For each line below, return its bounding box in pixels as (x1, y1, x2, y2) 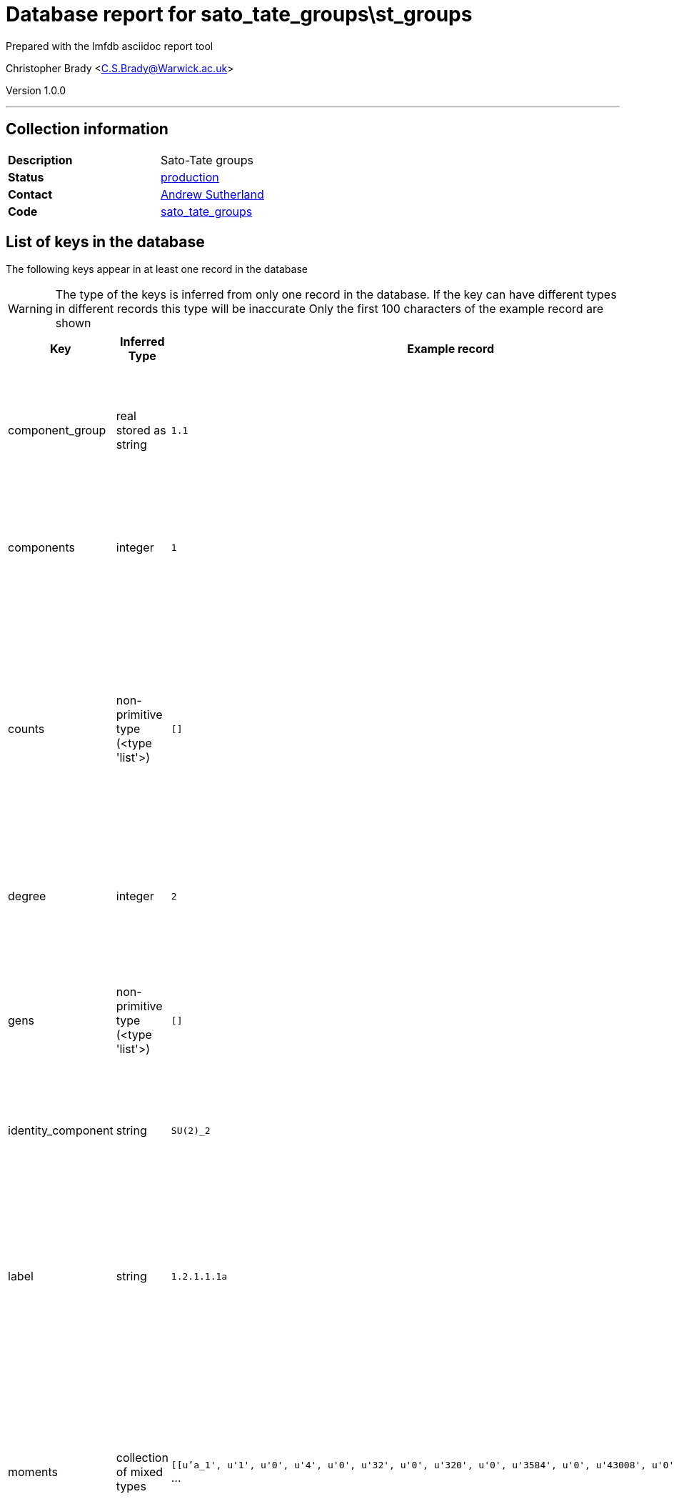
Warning (8, 302, 53, 317)
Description (8, 152, 73, 167)
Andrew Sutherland (161, 186, 264, 201)
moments (8, 1465, 58, 1480)
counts (8, 722, 45, 737)
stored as (116, 423, 166, 438)
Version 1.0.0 (6, 84, 66, 96)
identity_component (8, 1123, 114, 1138)
